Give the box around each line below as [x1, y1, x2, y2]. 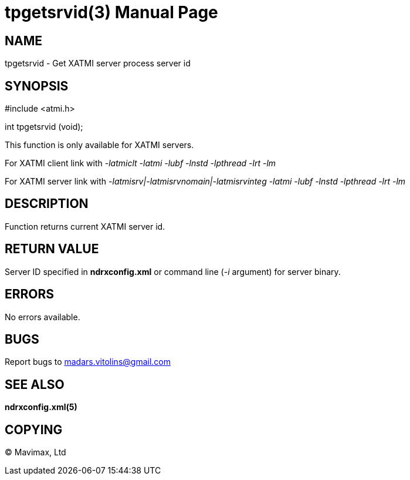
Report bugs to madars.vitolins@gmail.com [5, 357, 171, 367]
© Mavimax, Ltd [5, 447, 66, 458]
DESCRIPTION [5, 196, 89, 212]
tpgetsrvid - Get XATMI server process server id [5, 58, 191, 69]
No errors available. [5, 311, 80, 322]
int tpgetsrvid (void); [5, 122, 83, 132]
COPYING [5, 422, 63, 437]
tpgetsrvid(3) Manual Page [5, 2, 218, 22]
